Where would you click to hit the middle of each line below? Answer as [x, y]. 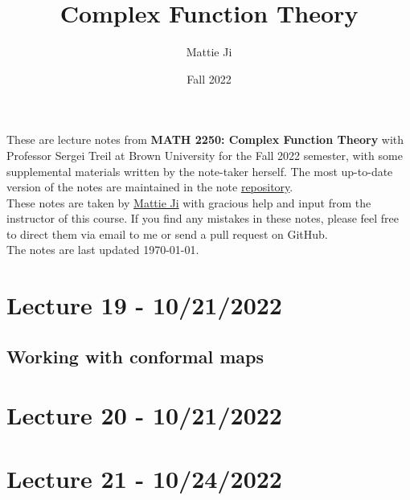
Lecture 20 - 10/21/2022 [144, 415]
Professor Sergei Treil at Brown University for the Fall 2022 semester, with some [205, 155]
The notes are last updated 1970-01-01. [103, 250]
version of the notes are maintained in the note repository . [150, 187]
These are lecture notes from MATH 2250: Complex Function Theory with [205, 139]
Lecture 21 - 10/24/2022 [144, 478]
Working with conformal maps [135, 356]
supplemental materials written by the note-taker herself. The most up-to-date [200, 171]
